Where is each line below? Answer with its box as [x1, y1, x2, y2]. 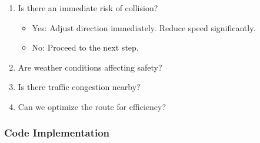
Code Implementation [4, 125, 110, 140]
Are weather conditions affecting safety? [18, 61, 162, 73]
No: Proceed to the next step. [32, 41, 139, 54]
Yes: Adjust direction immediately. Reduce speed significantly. [32, 21, 256, 34]
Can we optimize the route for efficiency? [18, 100, 166, 112]
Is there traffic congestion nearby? [18, 81, 141, 93]
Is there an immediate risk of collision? [18, 2, 158, 14]
